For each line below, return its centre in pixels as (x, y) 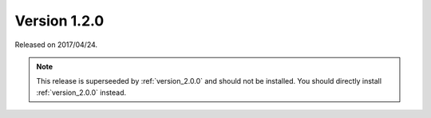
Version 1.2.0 (59, 21)
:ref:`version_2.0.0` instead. (81, 92)
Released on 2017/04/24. (56, 45)
